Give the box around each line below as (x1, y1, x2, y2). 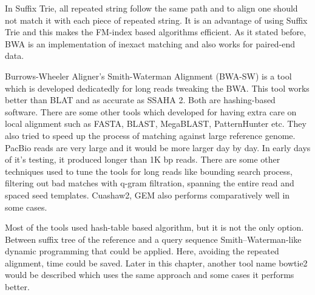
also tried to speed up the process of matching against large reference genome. (5, 129, 296, 141)
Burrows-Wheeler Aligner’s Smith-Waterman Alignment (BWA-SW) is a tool (5, 69, 292, 82)
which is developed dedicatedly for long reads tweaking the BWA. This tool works (5, 81, 310, 94)
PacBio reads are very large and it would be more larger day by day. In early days (5, 141, 311, 154)
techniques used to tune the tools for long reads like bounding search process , (5, 164, 293, 177)
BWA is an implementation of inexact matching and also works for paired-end (5, 37, 296, 50)
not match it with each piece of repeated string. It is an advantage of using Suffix (5, 13, 308, 26)
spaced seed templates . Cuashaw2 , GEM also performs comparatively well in (5, 188, 290, 201)
